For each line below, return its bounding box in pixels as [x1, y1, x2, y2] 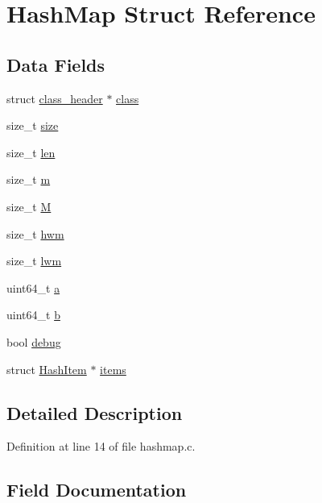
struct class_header [6, 89, 103, 106]
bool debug [6, 333, 61, 350]
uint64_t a [6, 279, 60, 296]
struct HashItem [6, 360, 87, 377]
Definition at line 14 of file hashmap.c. [6, 438, 196, 455]
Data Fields [6, 52, 105, 77]
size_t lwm [6, 252, 62, 269]
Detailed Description [6, 400, 183, 425]
